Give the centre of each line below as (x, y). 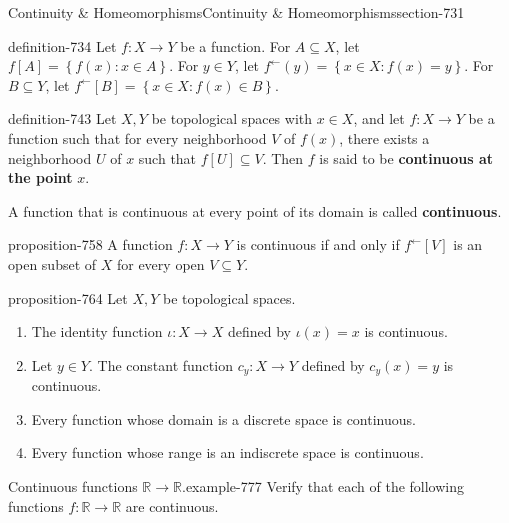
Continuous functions (73, 485)
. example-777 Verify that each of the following (322, 485)
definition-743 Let (62, 118)
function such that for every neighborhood (137, 137)
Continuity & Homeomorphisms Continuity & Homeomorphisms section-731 (236, 12)
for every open (160, 263)
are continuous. (172, 505)
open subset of (52, 263)
